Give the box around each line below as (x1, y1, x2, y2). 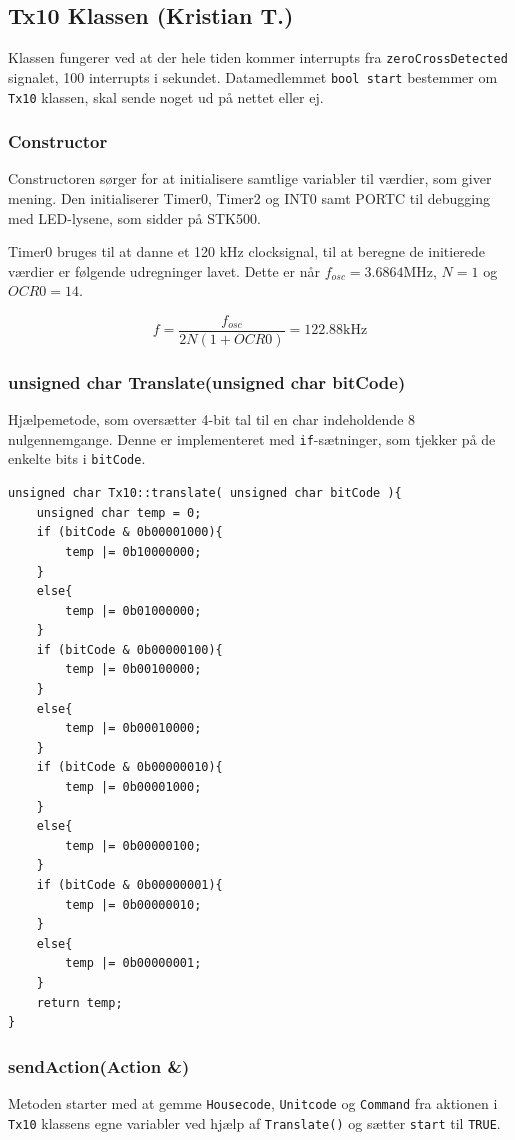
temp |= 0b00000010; (65, 897, 202, 912)
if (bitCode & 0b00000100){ (36, 642, 223, 657)
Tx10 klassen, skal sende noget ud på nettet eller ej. (8, 86, 324, 107)
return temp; (36, 995, 123, 1010)
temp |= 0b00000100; (65, 838, 202, 853)
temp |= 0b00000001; (65, 956, 202, 971)
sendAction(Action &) (8, 1053, 190, 1078)
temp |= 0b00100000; (65, 662, 202, 677)
